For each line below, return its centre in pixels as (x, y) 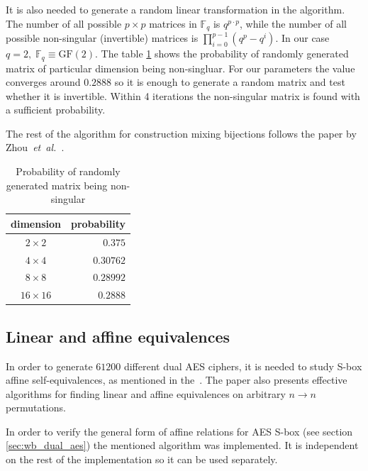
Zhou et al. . (35, 147)
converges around (43, 82)
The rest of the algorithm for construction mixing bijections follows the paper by (181, 133)
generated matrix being (57, 185)
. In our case (302, 38)
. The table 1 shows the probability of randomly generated (222, 54)
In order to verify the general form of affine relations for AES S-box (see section (179, 431)
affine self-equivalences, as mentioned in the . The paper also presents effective (177, 380)
